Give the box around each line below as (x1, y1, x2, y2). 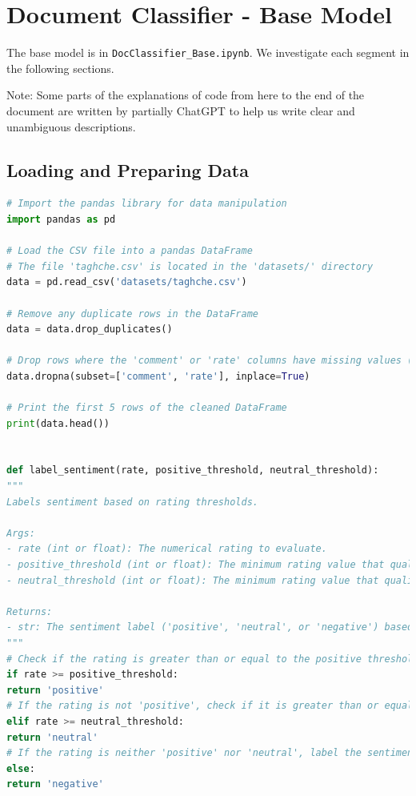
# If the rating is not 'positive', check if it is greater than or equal (6, 700, 414, 712)
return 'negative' (6, 778, 104, 790)
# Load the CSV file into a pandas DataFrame (6, 245, 253, 257)
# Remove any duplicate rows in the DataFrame (6, 308, 258, 320)
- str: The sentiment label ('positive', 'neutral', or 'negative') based (6, 621, 414, 633)
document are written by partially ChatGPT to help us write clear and (6, 102, 355, 119)
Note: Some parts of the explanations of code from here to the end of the (6, 86, 365, 103)
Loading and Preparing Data (6, 157, 249, 182)
